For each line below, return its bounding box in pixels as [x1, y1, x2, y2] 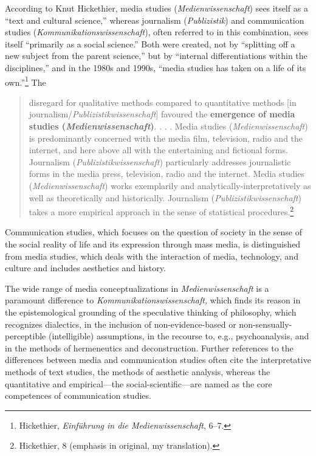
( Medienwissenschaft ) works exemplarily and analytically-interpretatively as [29, 179, 311, 192]
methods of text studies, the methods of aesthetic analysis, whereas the [5, 365, 270, 378]
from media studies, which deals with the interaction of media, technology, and [5, 249, 298, 262]
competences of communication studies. [5, 389, 151, 402]
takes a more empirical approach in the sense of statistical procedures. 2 [29, 204, 294, 218]
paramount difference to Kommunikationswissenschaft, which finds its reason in [5, 294, 301, 306]
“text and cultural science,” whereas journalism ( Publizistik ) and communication [5, 13, 304, 26]
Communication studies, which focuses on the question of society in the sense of [5, 226, 303, 238]
